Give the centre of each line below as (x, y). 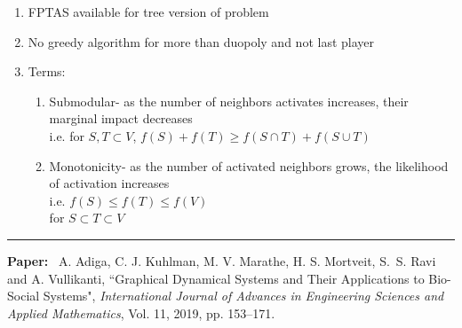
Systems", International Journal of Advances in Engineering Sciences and (243, 296)
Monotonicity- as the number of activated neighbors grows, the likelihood (249, 165)
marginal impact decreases (121, 118)
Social (24, 296)
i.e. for (67, 135)
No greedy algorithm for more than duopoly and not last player (201, 41)
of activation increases (109, 183)
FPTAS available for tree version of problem (148, 12)
